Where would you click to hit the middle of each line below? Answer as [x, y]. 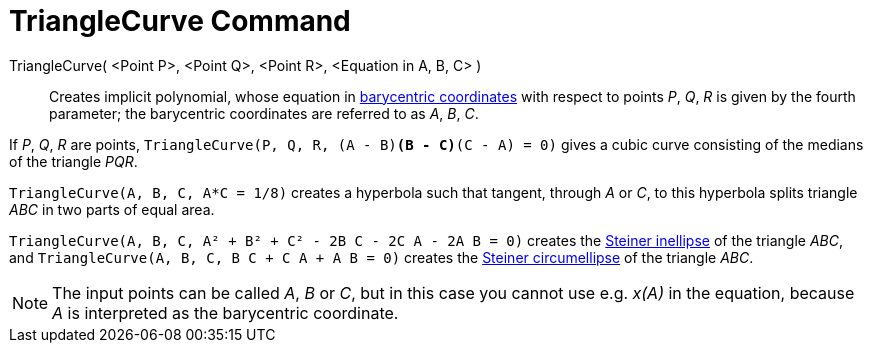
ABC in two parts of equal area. [112, 209]
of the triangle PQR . [73, 161]
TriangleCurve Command [180, 21]
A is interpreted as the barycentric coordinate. [225, 312]
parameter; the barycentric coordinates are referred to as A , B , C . [264, 113]
